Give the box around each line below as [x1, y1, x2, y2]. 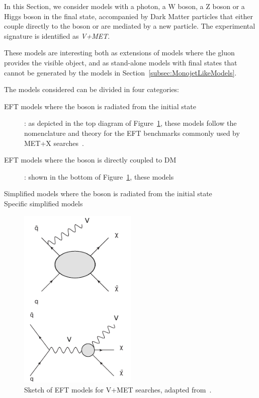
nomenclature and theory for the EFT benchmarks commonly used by [24, 127, 240, 138]
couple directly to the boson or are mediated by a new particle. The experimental [4, 21, 255, 31]
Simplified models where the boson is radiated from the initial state [4, 188, 212, 199]
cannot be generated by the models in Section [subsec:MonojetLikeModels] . [4, 67, 237, 77]
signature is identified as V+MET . [4, 30, 110, 41]
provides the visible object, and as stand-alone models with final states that [4, 57, 237, 67]
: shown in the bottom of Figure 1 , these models [24, 171, 174, 182]
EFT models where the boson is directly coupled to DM [4, 154, 177, 165]
